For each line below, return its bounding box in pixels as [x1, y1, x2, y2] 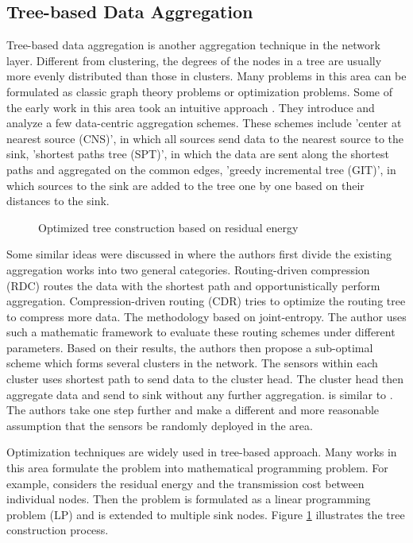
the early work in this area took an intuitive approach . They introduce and [6, 99, 375, 115]
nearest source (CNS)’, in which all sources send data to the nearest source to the [6, 130, 404, 146]
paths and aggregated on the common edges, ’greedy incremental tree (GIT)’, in [6, 161, 396, 177]
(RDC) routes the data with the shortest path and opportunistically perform [6, 277, 380, 293]
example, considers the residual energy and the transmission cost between [6, 475, 365, 491]
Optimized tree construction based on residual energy [38, 219, 299, 235]
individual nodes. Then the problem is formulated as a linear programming [6, 491, 371, 507]
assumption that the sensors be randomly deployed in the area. [6, 417, 313, 433]
